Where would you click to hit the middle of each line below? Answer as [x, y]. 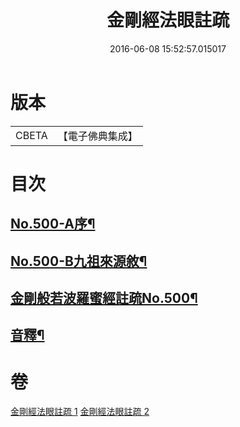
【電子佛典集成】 [97, 136]
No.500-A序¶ [53, 224]
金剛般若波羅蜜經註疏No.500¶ [104, 298]
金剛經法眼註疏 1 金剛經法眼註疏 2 [80, 412]
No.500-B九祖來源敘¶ [79, 261]
